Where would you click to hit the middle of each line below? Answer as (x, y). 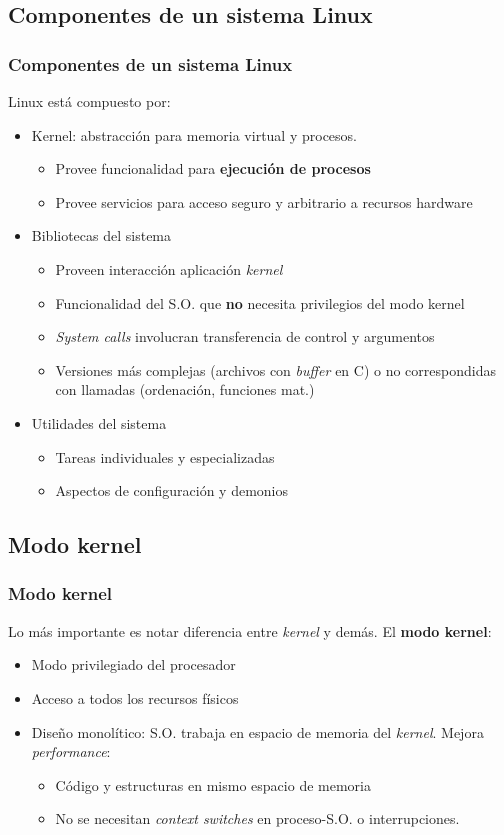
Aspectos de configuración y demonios (172, 490)
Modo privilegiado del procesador (133, 664)
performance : (71, 751)
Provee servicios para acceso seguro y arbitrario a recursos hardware (264, 201)
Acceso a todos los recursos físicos (135, 697)
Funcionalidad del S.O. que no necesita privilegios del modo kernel (260, 302)
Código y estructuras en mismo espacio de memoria (213, 784)
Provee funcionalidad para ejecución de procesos (213, 168)
